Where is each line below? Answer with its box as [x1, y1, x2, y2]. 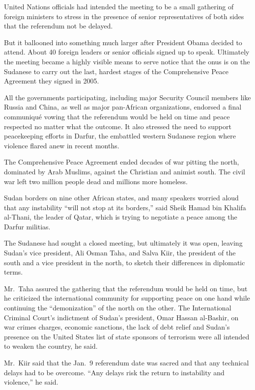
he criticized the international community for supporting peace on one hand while [4, 293, 250, 303]
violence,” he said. [4, 377, 58, 387]
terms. [4, 267, 23, 277]
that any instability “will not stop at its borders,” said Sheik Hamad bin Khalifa [4, 202, 246, 212]
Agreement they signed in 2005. [4, 76, 99, 86]
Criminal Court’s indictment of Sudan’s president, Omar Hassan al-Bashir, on [4, 312, 239, 322]
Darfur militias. [4, 221, 51, 231]
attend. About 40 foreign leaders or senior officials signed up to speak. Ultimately [4, 47, 250, 57]
